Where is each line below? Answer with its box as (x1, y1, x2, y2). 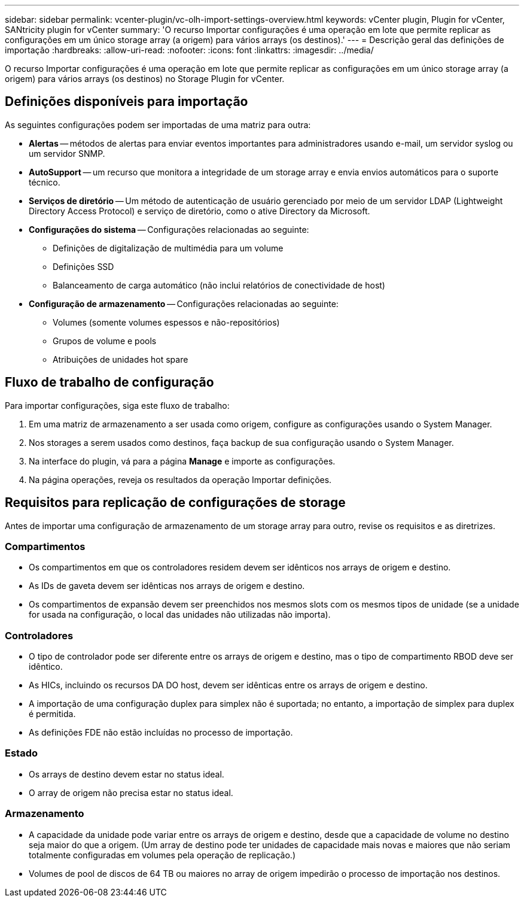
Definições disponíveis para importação (5, 94, 248, 110)
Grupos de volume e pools (53, 335, 157, 346)
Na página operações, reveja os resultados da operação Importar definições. (29, 474, 332, 485)
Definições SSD (53, 261, 114, 272)
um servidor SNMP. (29, 148, 105, 159)
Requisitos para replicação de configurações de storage (5, 495, 346, 511)
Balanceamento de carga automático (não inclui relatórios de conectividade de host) (53, 280, 385, 290)
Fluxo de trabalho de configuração (5, 375, 214, 390)
